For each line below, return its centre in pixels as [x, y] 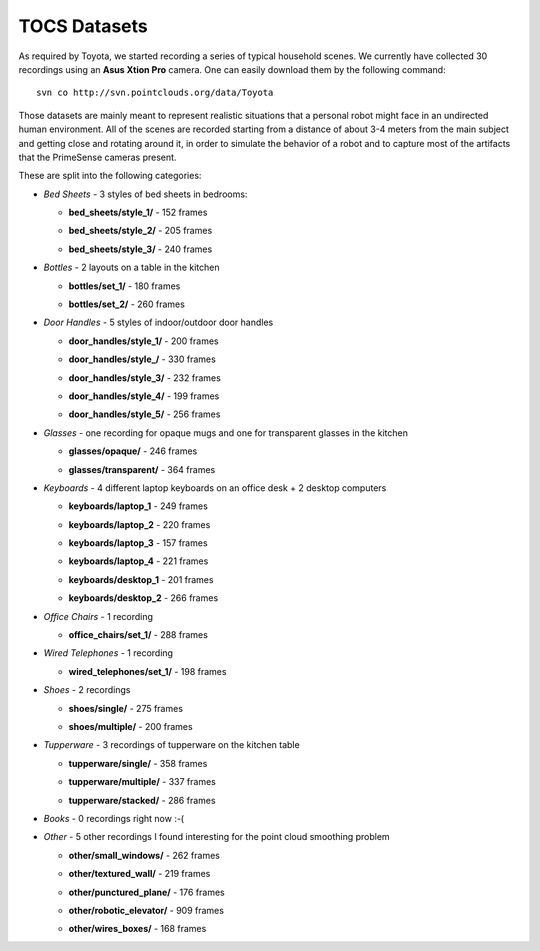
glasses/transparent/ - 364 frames [142, 469]
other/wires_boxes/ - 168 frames [137, 929]
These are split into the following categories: [110, 176]
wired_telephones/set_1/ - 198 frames [147, 671]
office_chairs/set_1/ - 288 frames [138, 635]
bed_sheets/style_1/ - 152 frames [138, 212]
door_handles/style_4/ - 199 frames [144, 396]
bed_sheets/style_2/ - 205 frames [140, 231]
